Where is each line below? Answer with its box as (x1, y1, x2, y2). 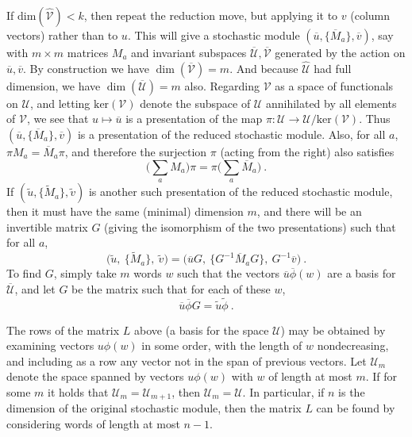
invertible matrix (6, 218, 88, 235)
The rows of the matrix (6, 321, 120, 338)
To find (6, 265, 41, 282)
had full (314, 59, 352, 76)
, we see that (26, 110, 89, 127)
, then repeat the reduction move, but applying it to (83, 7, 338, 23)
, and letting (29, 94, 90, 111)
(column (350, 7, 391, 23)
